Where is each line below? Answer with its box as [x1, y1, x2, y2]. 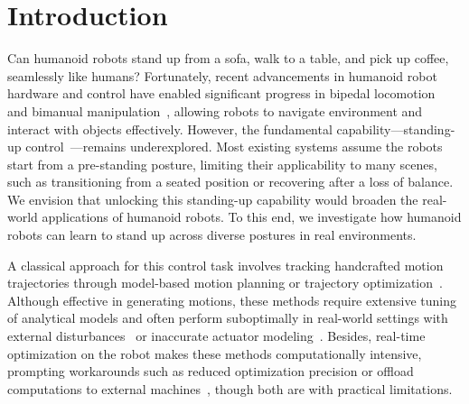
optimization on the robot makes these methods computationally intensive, [7, 344, 422, 363]
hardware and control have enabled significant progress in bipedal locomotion [7, 84, 436, 103]
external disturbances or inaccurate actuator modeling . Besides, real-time [7, 326, 426, 345]
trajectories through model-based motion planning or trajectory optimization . [7, 273, 443, 292]
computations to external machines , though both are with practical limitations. [7, 379, 453, 398]
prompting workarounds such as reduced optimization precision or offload [7, 362, 414, 381]
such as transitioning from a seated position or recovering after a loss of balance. [7, 172, 454, 191]
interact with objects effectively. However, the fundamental [7, 119, 333, 138]
